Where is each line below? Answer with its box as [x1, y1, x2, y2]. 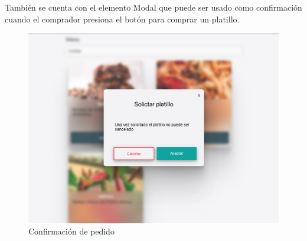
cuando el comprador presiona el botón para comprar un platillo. [5, 12, 240, 25]
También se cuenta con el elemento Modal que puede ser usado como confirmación [5, 1, 302, 13]
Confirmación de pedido [28, 225, 115, 237]
